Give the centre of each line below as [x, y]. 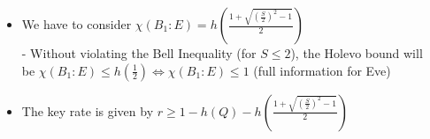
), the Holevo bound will [357, 53]
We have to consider [77, 24]
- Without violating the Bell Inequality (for [139, 53]
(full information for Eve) [322, 70]
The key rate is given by [88, 110]
